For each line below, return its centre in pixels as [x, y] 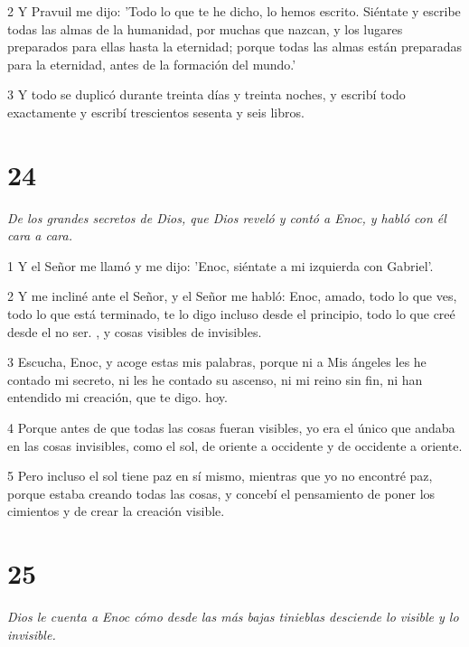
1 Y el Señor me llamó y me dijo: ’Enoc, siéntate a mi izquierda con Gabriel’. [220, 265]
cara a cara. [40, 235]
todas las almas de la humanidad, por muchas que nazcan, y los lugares [205, 28]
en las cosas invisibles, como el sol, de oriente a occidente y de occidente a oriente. [235, 445]
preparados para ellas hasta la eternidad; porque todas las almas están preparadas [234, 47]
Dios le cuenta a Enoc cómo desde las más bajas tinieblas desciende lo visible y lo [233, 617]
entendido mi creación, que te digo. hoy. [117, 397]
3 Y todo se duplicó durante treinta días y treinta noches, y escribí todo [206, 94]
